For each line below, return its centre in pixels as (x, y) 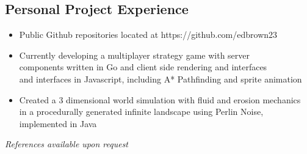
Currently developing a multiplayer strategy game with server (135, 55)
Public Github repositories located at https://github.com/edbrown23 (148, 35)
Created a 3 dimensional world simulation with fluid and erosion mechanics (160, 99)
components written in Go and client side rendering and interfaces (143, 67)
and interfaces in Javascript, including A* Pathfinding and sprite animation (161, 79)
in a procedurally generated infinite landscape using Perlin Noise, (141, 112)
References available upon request (67, 144)
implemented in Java (58, 123)
